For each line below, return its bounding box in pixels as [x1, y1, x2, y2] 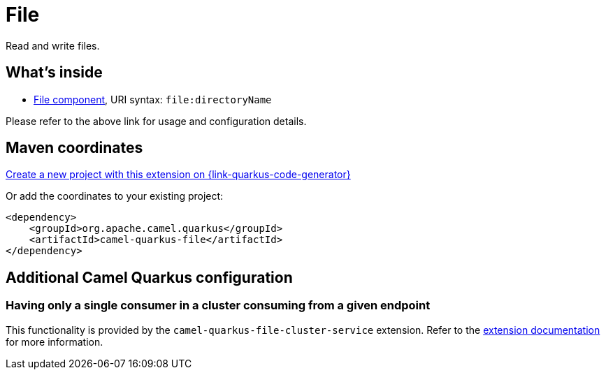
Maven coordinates [6, 139, 143, 157]
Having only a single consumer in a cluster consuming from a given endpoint [6, 298, 431, 313]
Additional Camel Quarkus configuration [6, 268, 293, 286]
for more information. [6, 335, 103, 348]
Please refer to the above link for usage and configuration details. [6, 115, 307, 127]
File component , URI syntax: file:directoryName [34, 93, 272, 105]
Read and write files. [6, 39, 100, 52]
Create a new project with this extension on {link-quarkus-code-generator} [6, 168, 351, 181]
